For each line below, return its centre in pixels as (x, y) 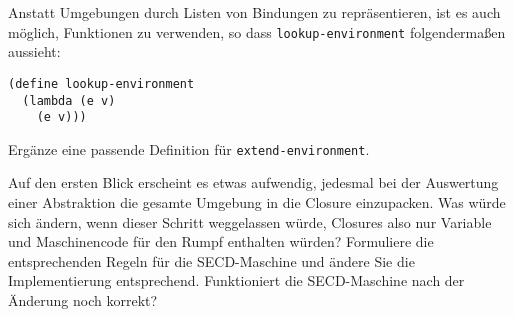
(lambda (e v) (69, 100)
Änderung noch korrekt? (83, 300)
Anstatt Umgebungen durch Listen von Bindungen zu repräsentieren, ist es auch (254, 12)
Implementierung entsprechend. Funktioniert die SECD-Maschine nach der (236, 280)
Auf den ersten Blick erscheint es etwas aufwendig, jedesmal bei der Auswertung (253, 182)
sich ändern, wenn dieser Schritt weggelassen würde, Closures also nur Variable (250, 221)
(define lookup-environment (101, 83)
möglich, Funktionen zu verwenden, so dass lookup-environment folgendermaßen (257, 31)
